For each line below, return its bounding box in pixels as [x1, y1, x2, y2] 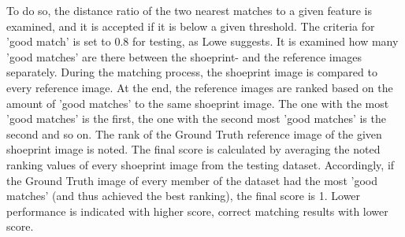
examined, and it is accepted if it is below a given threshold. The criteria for [6, 17, 375, 34]
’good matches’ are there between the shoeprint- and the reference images [6, 48, 362, 65]
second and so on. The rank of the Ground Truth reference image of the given [6, 125, 382, 142]
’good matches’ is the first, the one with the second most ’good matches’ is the [6, 110, 386, 127]
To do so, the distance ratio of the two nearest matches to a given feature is [6, 2, 372, 18]
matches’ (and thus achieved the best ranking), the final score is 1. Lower [6, 187, 361, 204]
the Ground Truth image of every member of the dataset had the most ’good [6, 172, 377, 188]
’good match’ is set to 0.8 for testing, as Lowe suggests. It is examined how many [6, 33, 399, 50]
